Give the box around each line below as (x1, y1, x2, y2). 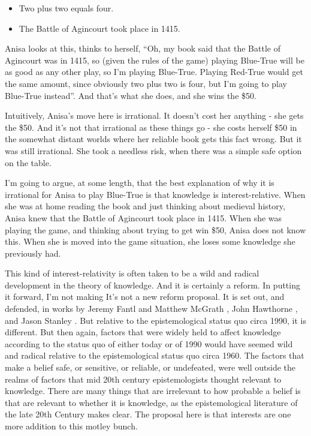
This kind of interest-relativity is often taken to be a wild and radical (5, 267, 259, 279)
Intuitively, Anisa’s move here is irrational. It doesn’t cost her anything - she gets (5, 109, 304, 122)
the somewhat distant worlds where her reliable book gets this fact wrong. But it (5, 133, 302, 145)
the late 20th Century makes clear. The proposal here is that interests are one (5, 408, 291, 420)
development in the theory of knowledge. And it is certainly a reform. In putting (5, 278, 300, 291)
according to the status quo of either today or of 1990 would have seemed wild (5, 337, 293, 350)
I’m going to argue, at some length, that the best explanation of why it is (5, 176, 274, 189)
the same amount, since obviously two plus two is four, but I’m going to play (5, 77, 287, 89)
